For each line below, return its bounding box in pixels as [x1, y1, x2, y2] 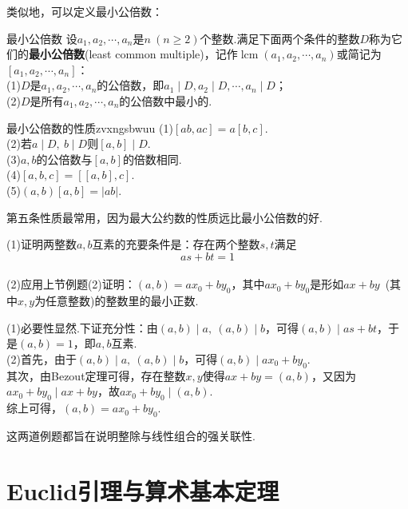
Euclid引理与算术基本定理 [6, 474, 279, 507]
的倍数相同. [122, 150, 182, 167]
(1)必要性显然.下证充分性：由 [6, 319, 158, 336]
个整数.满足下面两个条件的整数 [200, 30, 360, 46]
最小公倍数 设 [6, 30, 77, 46]
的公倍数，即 [97, 77, 164, 93]
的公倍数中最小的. [119, 92, 212, 109]
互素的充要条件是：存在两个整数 [92, 236, 260, 253]
